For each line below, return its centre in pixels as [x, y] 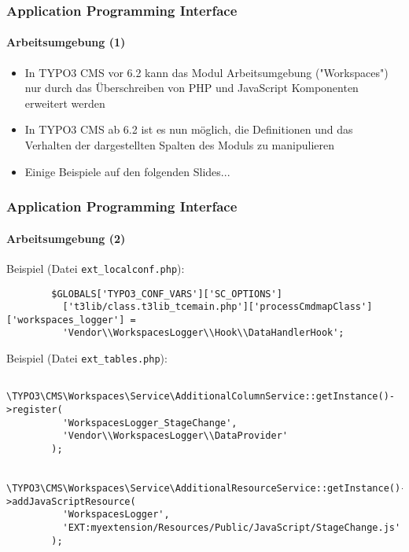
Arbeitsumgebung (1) [66, 42]
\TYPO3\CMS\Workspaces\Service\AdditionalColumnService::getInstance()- [201, 397]
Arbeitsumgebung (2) [66, 238]
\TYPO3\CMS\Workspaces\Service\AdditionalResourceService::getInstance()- [206, 489]
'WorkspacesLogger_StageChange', [150, 423]
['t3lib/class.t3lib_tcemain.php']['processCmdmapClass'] [217, 307]
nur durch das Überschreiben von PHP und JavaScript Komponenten [192, 88]
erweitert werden [65, 103]
